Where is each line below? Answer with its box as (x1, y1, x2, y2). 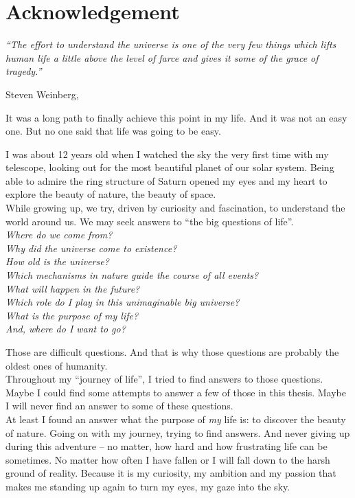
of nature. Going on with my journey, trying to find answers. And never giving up (5, 425, 350, 440)
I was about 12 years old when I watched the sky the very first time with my (5, 146, 329, 161)
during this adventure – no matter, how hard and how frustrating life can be (5, 439, 328, 453)
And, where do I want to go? (5, 321, 126, 336)
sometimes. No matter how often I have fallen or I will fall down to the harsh (5, 452, 330, 466)
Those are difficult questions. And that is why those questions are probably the (5, 345, 339, 359)
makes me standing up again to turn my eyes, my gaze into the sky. (5, 479, 290, 493)
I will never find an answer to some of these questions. (5, 398, 233, 413)
